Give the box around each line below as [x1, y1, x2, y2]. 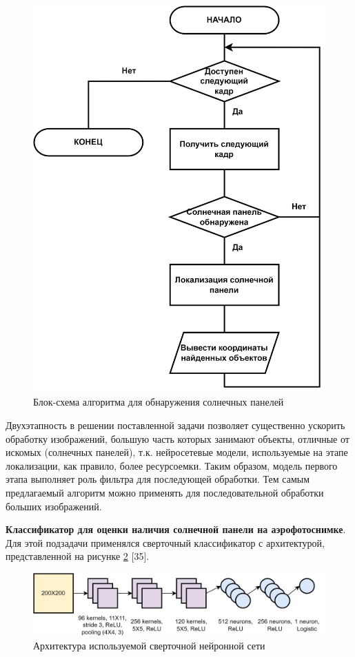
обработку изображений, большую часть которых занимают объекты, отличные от [6, 431, 349, 446]
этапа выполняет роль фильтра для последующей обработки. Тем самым [6, 472, 310, 486]
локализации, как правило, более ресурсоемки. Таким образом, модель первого [6, 458, 338, 472]
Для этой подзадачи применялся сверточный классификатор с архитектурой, [6, 535, 325, 550]
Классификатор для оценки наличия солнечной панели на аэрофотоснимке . [6, 522, 346, 536]
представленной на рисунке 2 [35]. [6, 549, 150, 563]
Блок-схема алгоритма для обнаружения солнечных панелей [33, 395, 284, 409]
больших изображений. [6, 499, 102, 513]
